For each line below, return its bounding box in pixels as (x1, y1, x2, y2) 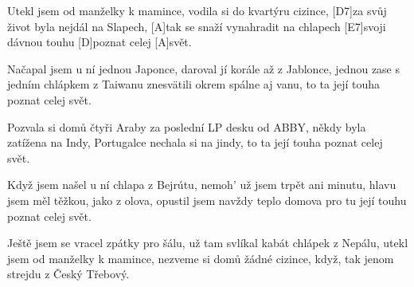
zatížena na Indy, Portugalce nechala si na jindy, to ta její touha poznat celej (7, 134, 383, 151)
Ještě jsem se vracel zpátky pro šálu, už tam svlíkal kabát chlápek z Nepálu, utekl (7, 234, 408, 251)
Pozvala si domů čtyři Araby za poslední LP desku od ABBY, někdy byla (7, 118, 366, 135)
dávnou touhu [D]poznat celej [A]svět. (7, 33, 192, 50)
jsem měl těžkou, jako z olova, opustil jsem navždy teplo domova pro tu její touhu (7, 191, 407, 208)
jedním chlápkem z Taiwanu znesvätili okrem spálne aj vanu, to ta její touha (7, 76, 381, 92)
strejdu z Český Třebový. (7, 265, 130, 282)
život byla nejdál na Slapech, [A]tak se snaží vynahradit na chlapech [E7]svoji (7, 18, 386, 34)
